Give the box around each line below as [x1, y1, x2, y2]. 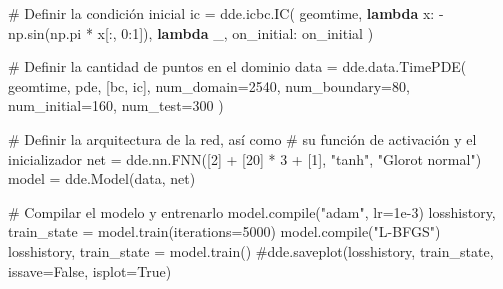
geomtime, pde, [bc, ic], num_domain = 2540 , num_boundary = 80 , [8, 75, 410, 96]
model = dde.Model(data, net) [8, 168, 196, 189]
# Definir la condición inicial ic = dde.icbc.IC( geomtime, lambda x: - [8, 3, 444, 23]
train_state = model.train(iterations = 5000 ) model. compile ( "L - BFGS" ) [8, 221, 441, 242]
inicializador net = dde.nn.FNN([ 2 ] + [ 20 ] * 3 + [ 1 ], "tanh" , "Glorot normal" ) [8, 148, 482, 169]
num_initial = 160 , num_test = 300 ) [8, 95, 224, 116]
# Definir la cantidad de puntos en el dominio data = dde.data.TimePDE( [8, 56, 467, 77]
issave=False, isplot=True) [8, 260, 172, 281]
